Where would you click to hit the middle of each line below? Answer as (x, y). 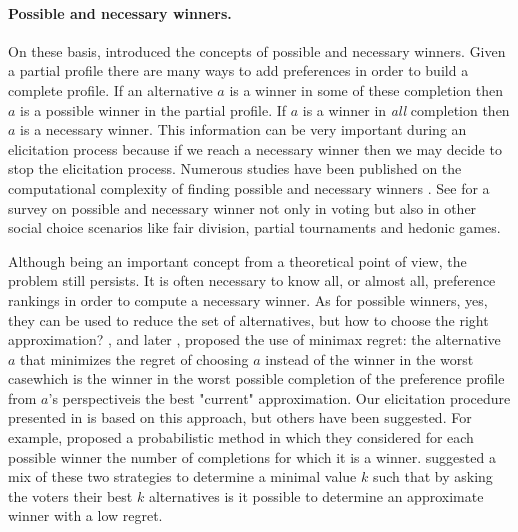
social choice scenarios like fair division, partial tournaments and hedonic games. (254, 227)
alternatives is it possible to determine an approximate (316, 495)
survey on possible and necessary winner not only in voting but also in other (242, 207)
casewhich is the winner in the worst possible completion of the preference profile (256, 378)
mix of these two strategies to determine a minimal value (182, 476)
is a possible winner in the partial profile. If (153, 109)
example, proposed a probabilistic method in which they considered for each (241, 437)
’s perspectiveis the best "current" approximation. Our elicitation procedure (279, 397)
